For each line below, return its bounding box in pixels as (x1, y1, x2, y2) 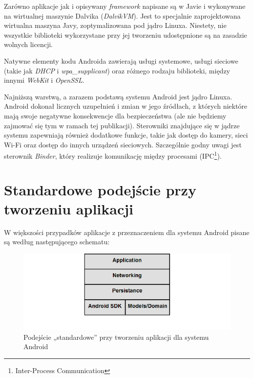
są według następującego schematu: (4, 236, 110, 247)
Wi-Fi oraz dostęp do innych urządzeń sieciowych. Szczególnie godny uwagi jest (4, 139, 242, 149)
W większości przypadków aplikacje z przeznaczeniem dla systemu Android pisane (4, 227, 250, 237)
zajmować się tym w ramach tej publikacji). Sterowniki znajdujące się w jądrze (4, 120, 240, 130)
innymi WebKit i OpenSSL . (4, 75, 85, 85)
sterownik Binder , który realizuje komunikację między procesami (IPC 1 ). (4, 149, 222, 161)
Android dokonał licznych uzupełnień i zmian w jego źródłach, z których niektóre (4, 101, 248, 111)
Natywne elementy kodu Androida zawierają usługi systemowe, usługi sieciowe (4, 55, 238, 66)
